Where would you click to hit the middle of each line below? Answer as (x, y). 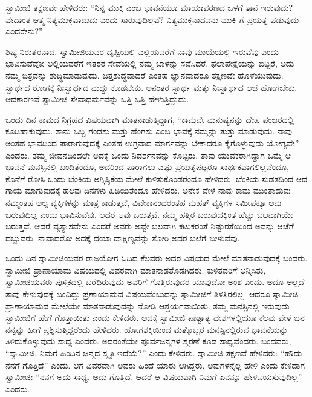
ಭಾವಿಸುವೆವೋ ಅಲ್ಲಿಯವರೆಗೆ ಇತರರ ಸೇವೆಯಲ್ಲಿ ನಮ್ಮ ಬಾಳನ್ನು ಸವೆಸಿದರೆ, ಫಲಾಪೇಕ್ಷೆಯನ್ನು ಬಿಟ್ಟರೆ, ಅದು (150, 63)
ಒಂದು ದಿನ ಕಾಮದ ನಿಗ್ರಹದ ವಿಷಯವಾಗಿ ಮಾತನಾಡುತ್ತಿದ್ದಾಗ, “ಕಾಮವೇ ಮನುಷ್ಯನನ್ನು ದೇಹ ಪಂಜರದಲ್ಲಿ (150, 119)
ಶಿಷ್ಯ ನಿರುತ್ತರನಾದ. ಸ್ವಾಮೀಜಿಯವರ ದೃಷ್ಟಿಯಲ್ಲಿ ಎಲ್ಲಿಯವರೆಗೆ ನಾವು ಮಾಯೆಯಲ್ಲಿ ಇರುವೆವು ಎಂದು (142, 51)
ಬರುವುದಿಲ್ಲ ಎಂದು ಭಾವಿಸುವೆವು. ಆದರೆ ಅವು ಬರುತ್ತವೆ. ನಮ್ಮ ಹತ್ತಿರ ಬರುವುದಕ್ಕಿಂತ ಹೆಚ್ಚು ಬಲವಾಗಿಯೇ (149, 214)
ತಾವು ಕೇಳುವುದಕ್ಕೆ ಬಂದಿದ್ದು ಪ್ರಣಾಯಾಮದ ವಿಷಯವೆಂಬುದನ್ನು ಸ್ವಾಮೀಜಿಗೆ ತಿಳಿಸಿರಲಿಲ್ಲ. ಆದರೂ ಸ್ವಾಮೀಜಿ (152, 294)
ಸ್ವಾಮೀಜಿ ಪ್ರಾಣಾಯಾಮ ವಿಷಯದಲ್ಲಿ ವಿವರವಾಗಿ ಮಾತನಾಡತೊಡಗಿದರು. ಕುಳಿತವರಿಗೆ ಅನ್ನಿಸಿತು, (136, 270)
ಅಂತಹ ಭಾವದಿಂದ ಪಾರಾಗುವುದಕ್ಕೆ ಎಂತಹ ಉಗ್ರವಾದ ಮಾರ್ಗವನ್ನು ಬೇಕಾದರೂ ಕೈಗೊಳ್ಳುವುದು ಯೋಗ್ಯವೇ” (152, 143)
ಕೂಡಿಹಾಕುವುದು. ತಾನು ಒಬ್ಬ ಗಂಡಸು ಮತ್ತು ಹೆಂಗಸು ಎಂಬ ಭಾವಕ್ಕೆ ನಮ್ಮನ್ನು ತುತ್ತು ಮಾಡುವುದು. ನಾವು (149, 131)
